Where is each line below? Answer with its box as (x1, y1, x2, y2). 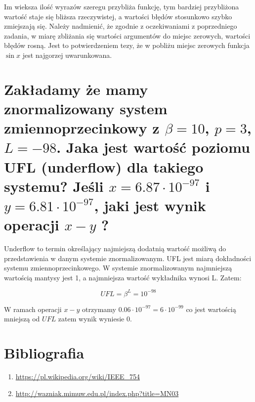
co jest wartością (186, 304, 236, 314)
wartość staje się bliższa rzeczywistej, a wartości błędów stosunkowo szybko (4, 11, 232, 21)
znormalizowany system (4, 98, 168, 118)
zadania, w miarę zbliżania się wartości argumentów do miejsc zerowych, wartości (4, 30, 251, 41)
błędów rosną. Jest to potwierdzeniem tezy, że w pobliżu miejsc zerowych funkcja (4, 40, 250, 50)
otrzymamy (82, 304, 116, 314)
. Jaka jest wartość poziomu (56, 137, 250, 157)
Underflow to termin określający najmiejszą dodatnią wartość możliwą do (4, 243, 226, 253)
